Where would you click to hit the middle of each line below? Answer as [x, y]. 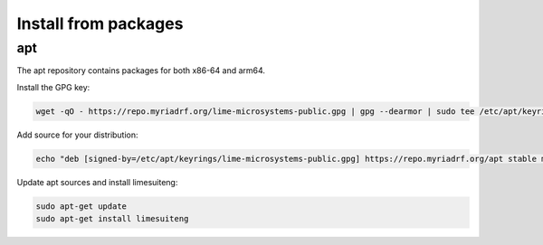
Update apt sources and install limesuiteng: [97, 182]
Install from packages [100, 24]
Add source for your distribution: [78, 135]
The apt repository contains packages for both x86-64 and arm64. [141, 71]
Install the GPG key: [53, 87]
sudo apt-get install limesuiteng [112, 219]
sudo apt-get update [81, 206]
